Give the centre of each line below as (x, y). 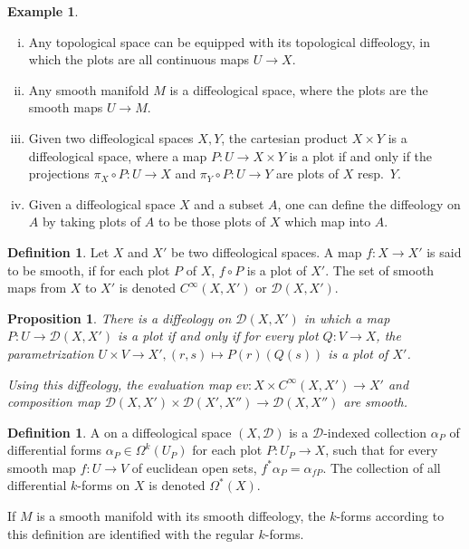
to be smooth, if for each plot (89, 270)
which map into (328, 222)
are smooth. (375, 402)
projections (59, 173)
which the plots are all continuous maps (139, 59)
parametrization (51, 353)
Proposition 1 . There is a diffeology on (120, 318)
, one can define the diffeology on (369, 203)
